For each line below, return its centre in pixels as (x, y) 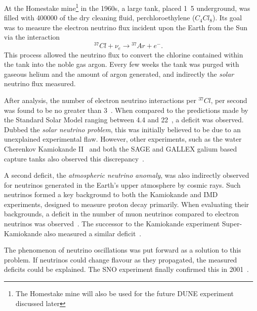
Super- (232, 224)
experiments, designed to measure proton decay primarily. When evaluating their (127, 204)
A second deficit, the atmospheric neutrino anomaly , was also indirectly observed (127, 175)
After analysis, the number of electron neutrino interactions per (100, 100)
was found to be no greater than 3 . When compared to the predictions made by (126, 110)
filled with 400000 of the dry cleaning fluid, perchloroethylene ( (100, 18)
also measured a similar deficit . (93, 233)
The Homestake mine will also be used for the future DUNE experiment (125, 293)
